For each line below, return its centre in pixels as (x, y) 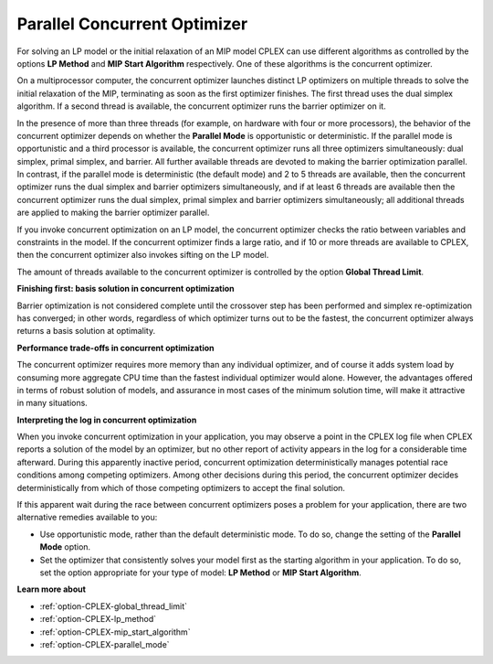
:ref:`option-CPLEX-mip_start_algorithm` (115, 632)
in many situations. (52, 403)
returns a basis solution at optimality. (86, 331)
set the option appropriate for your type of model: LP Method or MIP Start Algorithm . (201, 573)
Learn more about (52, 589)
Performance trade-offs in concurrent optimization (115, 348)
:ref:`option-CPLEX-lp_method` (98, 619)
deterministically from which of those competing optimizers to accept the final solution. (181, 487)
